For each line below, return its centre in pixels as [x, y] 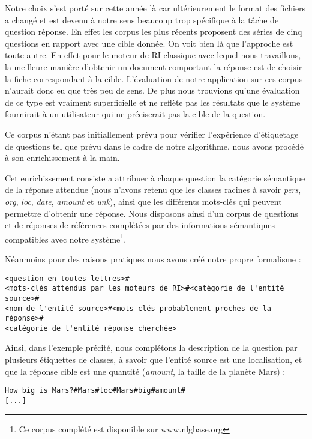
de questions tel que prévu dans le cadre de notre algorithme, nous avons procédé [154, 146]
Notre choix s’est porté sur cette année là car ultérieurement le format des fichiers [155, 8]
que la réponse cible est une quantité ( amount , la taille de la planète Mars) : [145, 371]
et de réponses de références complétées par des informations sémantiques [140, 225]
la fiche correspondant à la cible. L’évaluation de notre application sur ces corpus [154, 78]
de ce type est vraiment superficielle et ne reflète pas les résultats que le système [153, 102]
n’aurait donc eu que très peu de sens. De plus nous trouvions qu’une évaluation [152, 90]
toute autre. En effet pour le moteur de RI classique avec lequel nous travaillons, [153, 55]
